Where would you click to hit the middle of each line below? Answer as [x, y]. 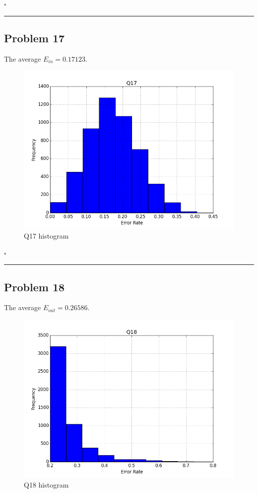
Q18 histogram [46, 484]
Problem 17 [34, 38]
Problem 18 [34, 287]
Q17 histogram [46, 235]
